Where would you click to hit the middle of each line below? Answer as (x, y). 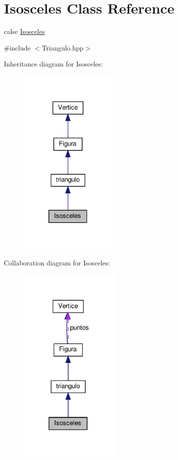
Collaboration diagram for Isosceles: (57, 262)
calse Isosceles (24, 31)
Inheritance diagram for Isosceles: (53, 64)
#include (17, 47)
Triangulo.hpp (63, 47)
